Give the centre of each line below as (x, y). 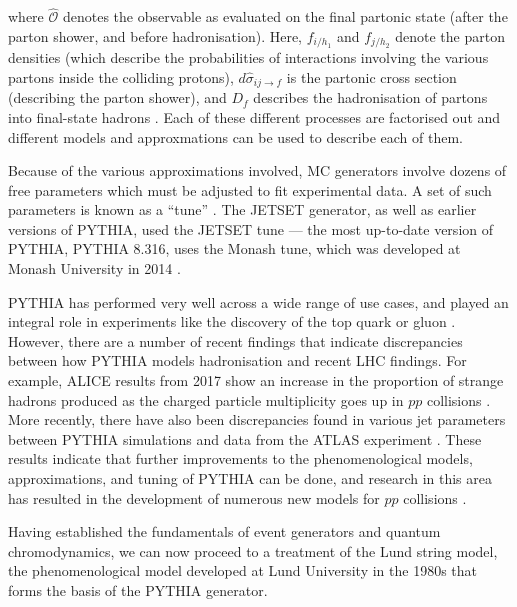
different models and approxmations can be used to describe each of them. (236, 136)
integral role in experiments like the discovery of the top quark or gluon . (232, 321)
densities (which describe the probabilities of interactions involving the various (248, 57)
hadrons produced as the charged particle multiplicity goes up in (206, 399)
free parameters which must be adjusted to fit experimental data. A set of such (250, 189)
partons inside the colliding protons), (121, 76)
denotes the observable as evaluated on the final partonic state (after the (285, 16)
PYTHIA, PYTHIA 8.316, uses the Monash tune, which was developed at (234, 248)
